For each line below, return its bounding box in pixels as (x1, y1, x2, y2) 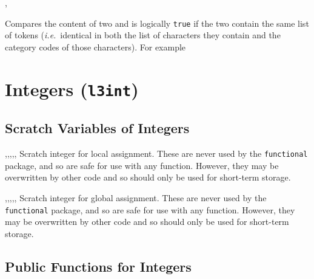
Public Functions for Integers (5, 257, 192, 275)
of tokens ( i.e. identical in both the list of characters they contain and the (5, 29, 281, 41)
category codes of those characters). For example (5, 40, 186, 53)
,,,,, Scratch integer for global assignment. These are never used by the (5, 191, 267, 204)
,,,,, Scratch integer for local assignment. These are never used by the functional (5, 147, 308, 160)
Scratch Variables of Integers (5, 119, 190, 137)
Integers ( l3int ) (5, 76, 139, 101)
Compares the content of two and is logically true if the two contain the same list (5, 16, 309, 29)
